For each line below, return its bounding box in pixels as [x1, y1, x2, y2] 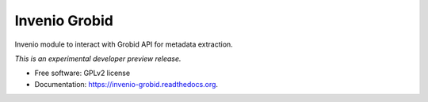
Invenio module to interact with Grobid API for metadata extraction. [14, 40, 233, 49]
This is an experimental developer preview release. [14, 54, 182, 63]
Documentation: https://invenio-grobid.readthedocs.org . [34, 79, 218, 89]
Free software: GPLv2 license [34, 68, 131, 78]
